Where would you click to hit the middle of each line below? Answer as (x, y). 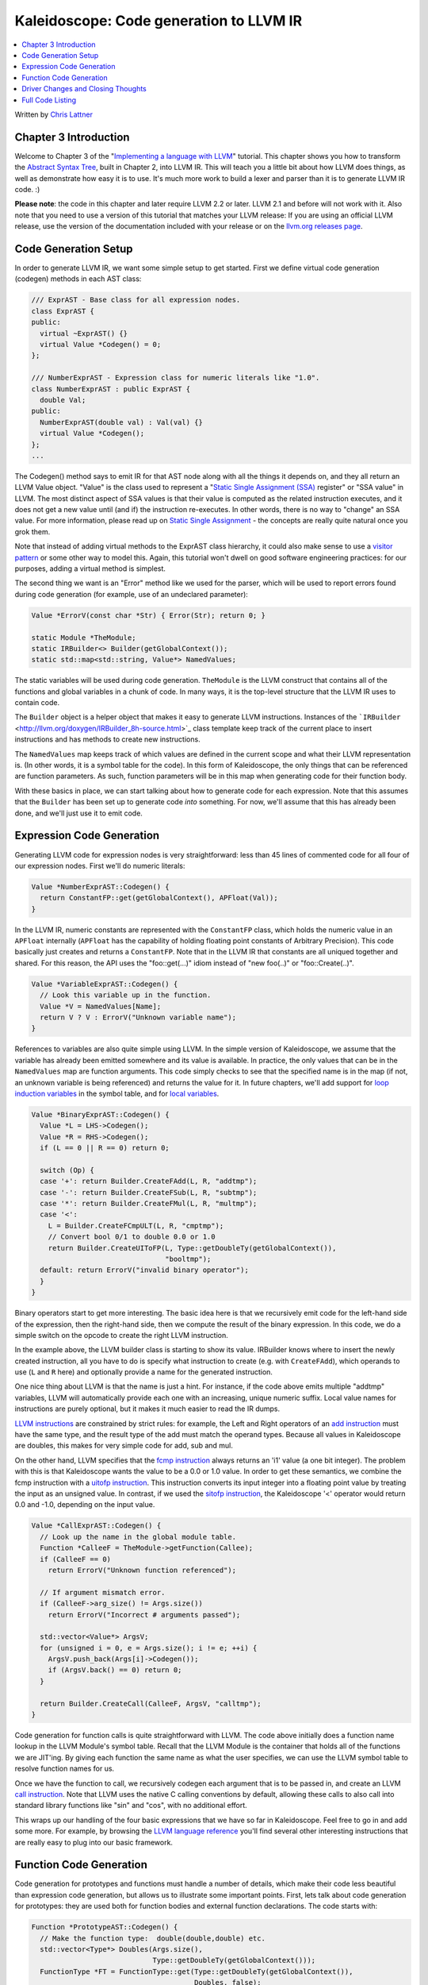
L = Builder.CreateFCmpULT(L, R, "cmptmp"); (136, 1226)
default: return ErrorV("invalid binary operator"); (144, 1270)
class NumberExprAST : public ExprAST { (111, 389)
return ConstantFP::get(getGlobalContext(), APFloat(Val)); (159, 898)
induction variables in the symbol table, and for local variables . (117, 1093)
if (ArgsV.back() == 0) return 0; (115, 1670)
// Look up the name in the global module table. (138, 1537)
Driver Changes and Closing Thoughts (84, 89)
